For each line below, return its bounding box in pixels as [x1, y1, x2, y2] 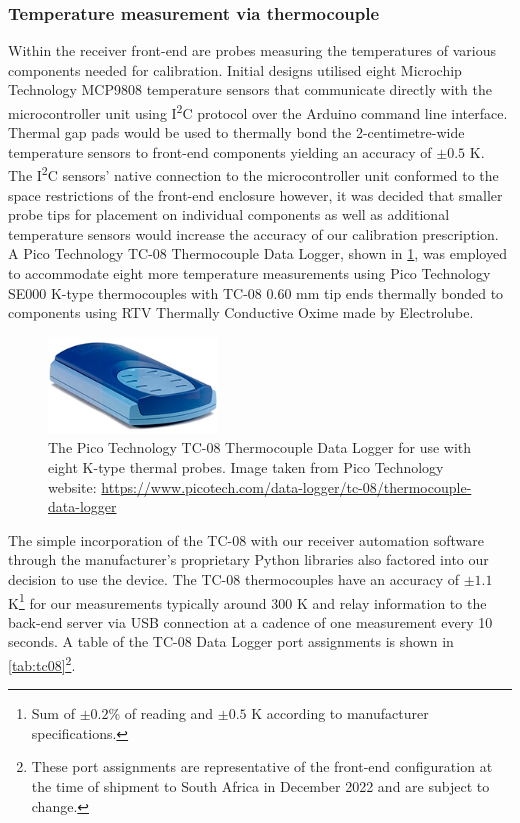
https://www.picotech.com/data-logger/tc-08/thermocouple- [101, 476, 472, 497]
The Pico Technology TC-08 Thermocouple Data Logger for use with [48, 437, 472, 458]
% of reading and [108, 703, 214, 724]
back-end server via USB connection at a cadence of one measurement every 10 [8, 611, 493, 632]
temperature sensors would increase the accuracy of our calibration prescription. [8, 223, 499, 244]
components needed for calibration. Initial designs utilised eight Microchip [8, 59, 462, 80]
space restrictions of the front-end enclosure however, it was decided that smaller [8, 184, 503, 205]
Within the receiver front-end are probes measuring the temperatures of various [8, 40, 496, 61]
